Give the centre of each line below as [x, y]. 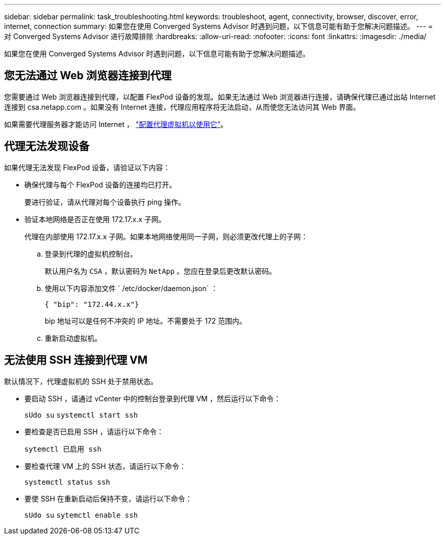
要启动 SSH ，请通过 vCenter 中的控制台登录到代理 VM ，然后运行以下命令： [153, 398]
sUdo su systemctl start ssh [81, 415]
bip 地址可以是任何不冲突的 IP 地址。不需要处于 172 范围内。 [146, 321]
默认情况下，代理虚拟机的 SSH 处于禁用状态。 [81, 381]
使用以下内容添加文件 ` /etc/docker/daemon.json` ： [131, 288]
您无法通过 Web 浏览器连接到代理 [88, 76]
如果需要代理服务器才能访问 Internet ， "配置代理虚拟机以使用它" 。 [116, 124]
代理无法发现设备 [47, 146]
